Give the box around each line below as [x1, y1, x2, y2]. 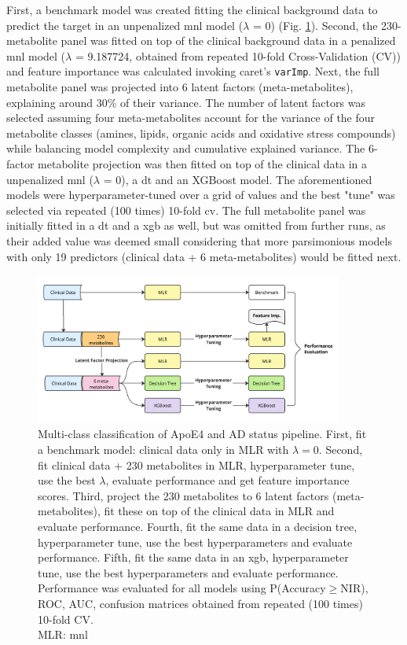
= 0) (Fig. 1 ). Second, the [252, 17, 378, 33]
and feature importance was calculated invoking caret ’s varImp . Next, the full [6, 63, 379, 79]
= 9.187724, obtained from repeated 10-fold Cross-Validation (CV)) [75, 47, 401, 64]
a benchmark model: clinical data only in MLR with [38, 440, 289, 457]
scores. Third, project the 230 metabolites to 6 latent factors [38, 487, 329, 503]
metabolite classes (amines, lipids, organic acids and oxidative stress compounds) [6, 124, 396, 141]
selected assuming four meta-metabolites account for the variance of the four [6, 109, 376, 126]
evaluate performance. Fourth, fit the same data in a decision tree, [38, 518, 357, 534]
